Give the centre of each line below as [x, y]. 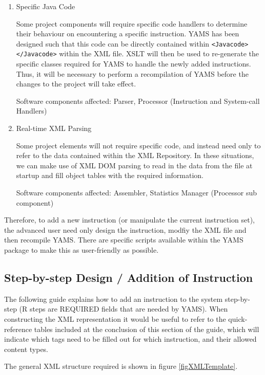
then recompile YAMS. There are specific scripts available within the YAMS [124, 240]
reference [18, 329]
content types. [26, 349]
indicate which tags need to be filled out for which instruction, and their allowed [130, 339]
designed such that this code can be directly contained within [113, 43]
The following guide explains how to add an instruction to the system [114, 299]
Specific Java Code [46, 6]
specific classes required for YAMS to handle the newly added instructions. [134, 64]
